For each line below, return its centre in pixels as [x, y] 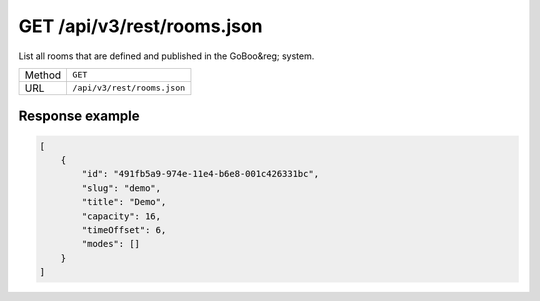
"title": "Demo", [124, 202]
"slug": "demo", [121, 188]
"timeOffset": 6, [124, 229]
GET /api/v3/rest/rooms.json [141, 26]
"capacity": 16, [121, 216]
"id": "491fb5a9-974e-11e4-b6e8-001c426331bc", [200, 174]
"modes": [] [110, 244]
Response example [79, 116]
